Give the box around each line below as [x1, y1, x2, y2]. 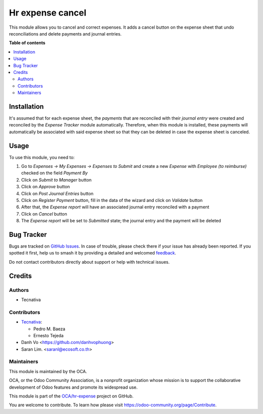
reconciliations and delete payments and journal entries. [9, 31, 122, 36]
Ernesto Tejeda [33, 332, 64, 338]
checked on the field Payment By [21, 170, 88, 176]
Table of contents [9, 40, 46, 46]
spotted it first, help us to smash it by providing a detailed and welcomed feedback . [9, 250, 176, 256]
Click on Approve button [21, 184, 70, 190]
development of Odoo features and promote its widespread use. [9, 384, 138, 390]
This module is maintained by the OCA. [9, 368, 87, 374]
